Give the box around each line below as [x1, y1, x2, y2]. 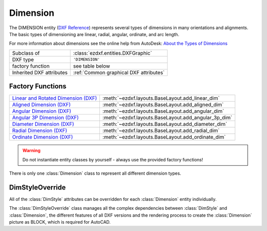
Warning [22, 148, 41, 154]
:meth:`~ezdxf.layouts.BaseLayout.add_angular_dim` [102, 108, 224, 115]
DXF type [12, 56, 34, 63]
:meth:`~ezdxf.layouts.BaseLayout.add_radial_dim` [102, 127, 220, 134]
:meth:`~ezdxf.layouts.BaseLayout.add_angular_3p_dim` [102, 114, 232, 121]
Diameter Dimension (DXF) [12, 121, 74, 128]
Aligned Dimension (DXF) [12, 101, 71, 108]
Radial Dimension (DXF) [12, 127, 68, 134]
